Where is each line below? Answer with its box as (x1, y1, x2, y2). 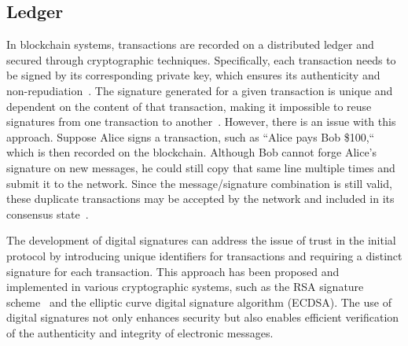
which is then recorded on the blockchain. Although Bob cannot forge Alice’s (6, 144, 377, 160)
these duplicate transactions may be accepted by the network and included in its (6, 190, 395, 207)
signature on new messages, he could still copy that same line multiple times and (6, 159, 395, 175)
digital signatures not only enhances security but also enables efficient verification (6, 309, 399, 326)
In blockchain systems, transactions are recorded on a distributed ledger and (6, 36, 374, 53)
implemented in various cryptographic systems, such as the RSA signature (6, 278, 364, 295)
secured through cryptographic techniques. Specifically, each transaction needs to (6, 51, 396, 68)
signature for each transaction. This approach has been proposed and (6, 263, 340, 279)
